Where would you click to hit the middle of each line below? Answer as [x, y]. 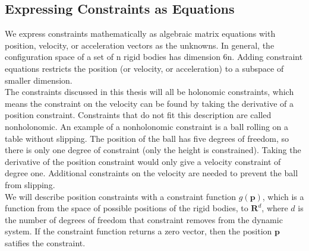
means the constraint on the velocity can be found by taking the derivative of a [149, 103]
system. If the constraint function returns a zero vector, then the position [138, 231]
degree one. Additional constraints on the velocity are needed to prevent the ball [152, 173]
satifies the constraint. [45, 242]
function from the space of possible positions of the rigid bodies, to [127, 208]
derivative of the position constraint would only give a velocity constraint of [143, 161]
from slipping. [30, 184]
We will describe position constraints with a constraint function [121, 196]
